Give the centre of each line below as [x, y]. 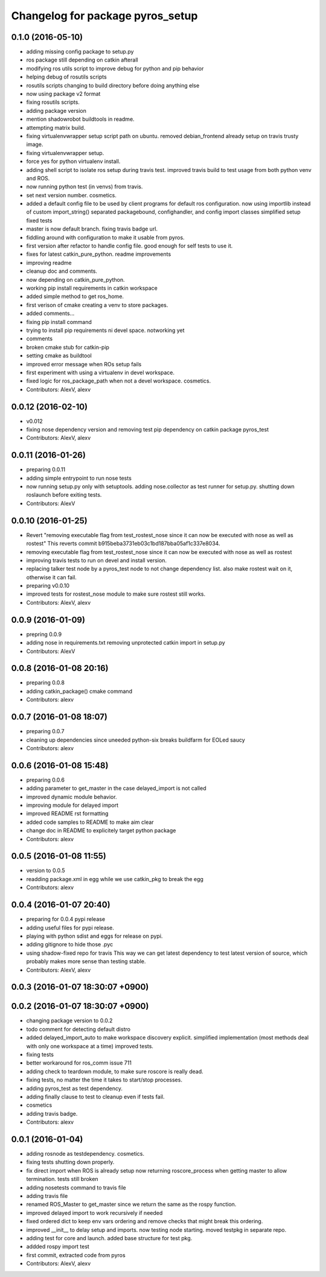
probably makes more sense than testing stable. [86, 961]
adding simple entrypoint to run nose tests [79, 478]
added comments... [50, 313]
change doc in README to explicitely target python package [101, 830]
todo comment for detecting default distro [78, 1029]
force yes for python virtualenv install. [73, 161]
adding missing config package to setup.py [80, 52]
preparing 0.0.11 [46, 470]
